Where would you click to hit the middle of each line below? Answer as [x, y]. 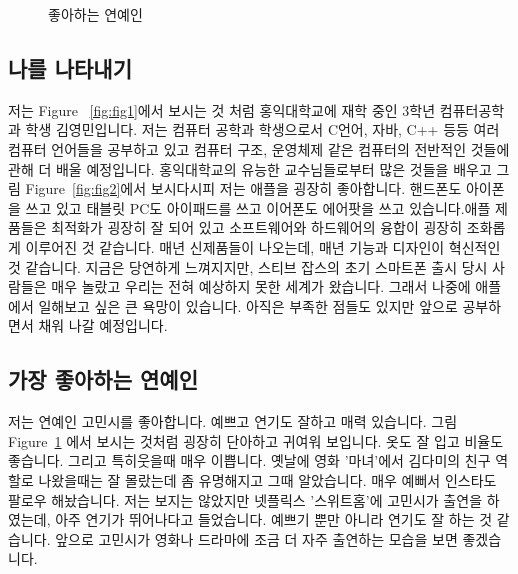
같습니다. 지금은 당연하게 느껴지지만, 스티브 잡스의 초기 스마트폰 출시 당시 [256, 266]
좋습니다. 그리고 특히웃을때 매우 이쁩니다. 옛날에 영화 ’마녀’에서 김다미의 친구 [249, 460]
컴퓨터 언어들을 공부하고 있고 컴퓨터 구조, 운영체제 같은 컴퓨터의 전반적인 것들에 [259, 148]
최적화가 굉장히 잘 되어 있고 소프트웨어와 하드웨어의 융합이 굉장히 [257, 227]
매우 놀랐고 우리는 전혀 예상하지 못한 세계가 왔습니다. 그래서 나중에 [261, 286]
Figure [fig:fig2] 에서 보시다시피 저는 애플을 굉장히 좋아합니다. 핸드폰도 [243, 188]
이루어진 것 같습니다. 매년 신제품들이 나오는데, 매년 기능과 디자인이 [235, 246]
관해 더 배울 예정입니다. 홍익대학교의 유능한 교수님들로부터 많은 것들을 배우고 [250, 168]
